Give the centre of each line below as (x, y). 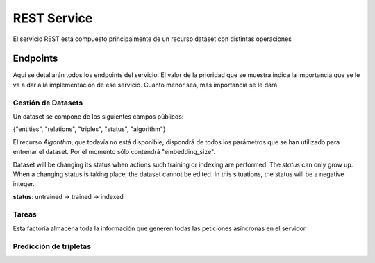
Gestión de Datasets (48, 103)
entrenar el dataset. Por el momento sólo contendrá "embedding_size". (114, 152)
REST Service (53, 18)
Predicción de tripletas (52, 246)
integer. (24, 184)
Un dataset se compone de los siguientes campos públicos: (98, 116)
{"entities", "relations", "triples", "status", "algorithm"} (89, 129)
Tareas (25, 214)
